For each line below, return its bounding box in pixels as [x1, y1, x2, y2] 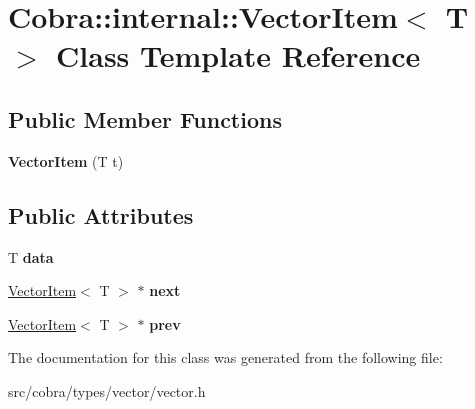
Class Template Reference [56, 35, 421, 76]
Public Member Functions [8, 103, 282, 134]
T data [8, 246, 54, 267]
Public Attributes [8, 199, 194, 230]
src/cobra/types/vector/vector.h [8, 380, 206, 401]
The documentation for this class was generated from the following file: [8, 347, 443, 368]
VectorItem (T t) [8, 150, 124, 171]
